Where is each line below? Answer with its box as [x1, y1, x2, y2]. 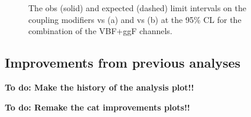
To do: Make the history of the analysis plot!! [5, 81, 194, 93]
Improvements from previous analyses [5, 54, 241, 72]
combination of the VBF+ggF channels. [28, 25, 172, 37]
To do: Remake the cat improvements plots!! [5, 101, 190, 113]
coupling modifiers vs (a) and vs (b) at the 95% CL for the [28, 13, 242, 25]
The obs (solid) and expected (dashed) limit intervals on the [28, 2, 247, 14]
